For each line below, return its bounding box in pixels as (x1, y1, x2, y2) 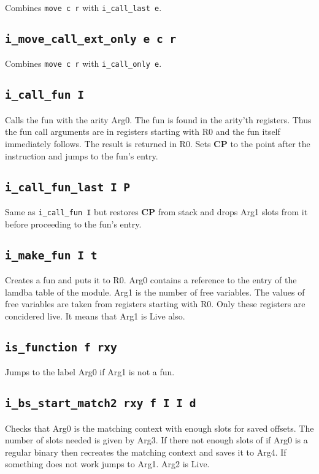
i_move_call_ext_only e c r (5, 32, 177, 46)
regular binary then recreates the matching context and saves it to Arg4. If (5, 445, 286, 458)
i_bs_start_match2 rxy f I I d (5, 397, 196, 410)
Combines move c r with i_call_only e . (5, 57, 162, 70)
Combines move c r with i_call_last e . (5, 1, 162, 13)
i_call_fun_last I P (5, 180, 131, 194)
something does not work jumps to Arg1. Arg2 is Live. (5, 457, 210, 470)
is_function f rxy (5, 340, 117, 354)
